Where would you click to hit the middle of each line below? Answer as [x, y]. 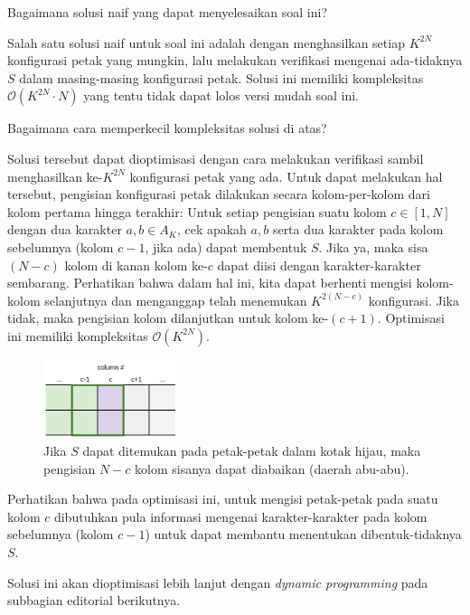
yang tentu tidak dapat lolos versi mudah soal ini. [221, 95]
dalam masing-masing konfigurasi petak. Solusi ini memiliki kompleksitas [221, 77]
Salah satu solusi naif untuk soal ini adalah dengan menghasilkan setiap [206, 42]
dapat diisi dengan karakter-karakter [319, 265]
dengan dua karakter [65, 229]
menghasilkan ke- [55, 176]
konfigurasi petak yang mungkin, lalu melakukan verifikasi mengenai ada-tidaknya [235, 60]
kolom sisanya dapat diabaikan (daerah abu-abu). [272, 468]
